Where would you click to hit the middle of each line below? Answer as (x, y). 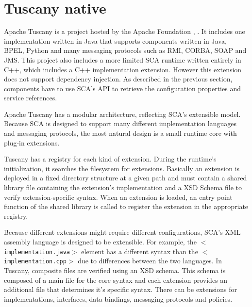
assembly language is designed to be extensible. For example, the (100, 242)
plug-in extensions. (32, 142)
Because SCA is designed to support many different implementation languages (120, 123)
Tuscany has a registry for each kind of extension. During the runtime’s (110, 159)
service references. (31, 98)
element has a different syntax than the (140, 251)
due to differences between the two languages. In (150, 261)
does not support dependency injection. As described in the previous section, (118, 79)
